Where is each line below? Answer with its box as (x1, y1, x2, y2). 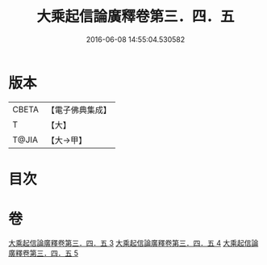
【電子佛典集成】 (46, 104, 111, 116)
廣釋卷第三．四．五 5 (8, 248, 79, 258)
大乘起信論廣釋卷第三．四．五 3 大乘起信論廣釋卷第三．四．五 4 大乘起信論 (8, 238, 259, 247)
